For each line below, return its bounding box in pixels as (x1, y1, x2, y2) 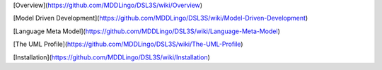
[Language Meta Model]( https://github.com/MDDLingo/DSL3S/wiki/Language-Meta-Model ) (13, 27, 281, 35)
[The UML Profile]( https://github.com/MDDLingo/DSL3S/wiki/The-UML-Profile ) (13, 40, 243, 49)
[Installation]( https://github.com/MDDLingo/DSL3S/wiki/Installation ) (13, 53, 210, 62)
